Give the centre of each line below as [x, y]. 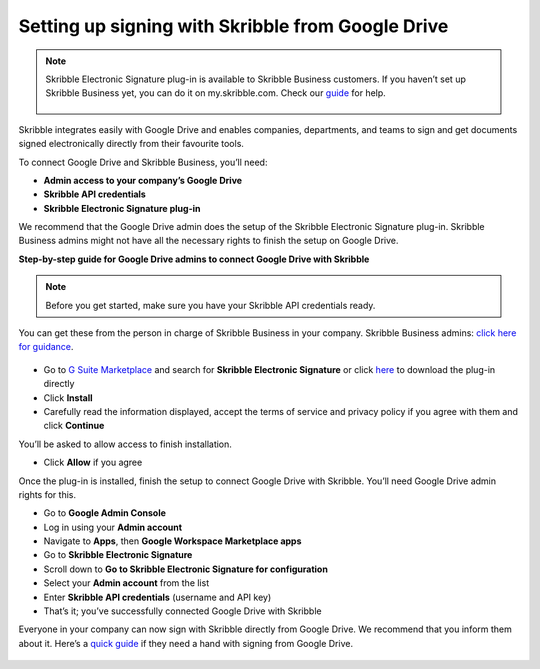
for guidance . [46, 347]
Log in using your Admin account [113, 527]
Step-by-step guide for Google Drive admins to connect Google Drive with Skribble [194, 259]
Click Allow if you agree [93, 462]
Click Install [68, 397]
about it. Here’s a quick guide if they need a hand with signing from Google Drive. [186, 643]
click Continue [74, 426]
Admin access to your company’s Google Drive [143, 180]
